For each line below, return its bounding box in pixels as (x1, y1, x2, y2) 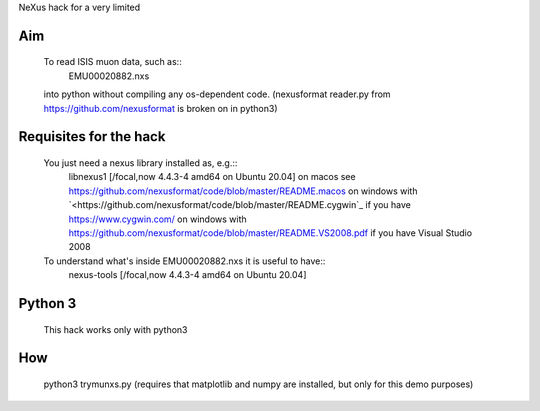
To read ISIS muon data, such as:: (43, 56, 182, 68)
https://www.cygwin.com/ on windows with (68, 213, 247, 225)
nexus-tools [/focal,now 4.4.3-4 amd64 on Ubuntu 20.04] (68, 269, 307, 281)
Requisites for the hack (18, 128, 166, 145)
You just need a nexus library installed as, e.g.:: (43, 156, 238, 169)
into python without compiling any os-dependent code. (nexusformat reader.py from (43, 88, 391, 100)
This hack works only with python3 (43, 323, 189, 335)
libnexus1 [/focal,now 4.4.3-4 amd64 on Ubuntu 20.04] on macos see (68, 171, 356, 183)
